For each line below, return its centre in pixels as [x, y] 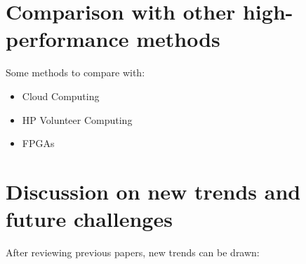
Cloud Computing [61, 96]
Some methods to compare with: [75, 72]
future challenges [89, 219]
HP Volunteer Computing [77, 119]
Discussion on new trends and [153, 191]
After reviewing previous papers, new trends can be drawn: [133, 252]
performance [67, 39]
